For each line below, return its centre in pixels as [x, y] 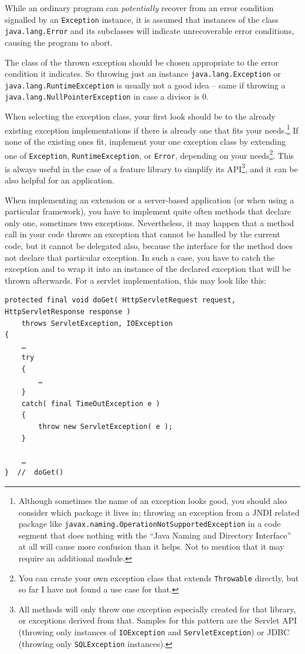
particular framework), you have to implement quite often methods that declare [148, 211]
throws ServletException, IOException [97, 323]
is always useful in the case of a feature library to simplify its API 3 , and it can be [151, 168]
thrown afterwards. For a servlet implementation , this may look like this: [135, 280]
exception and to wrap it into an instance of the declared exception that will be [148, 269]
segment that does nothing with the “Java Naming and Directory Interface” [155, 535]
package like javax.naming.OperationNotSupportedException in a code [150, 524]
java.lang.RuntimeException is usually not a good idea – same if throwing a [145, 85]
